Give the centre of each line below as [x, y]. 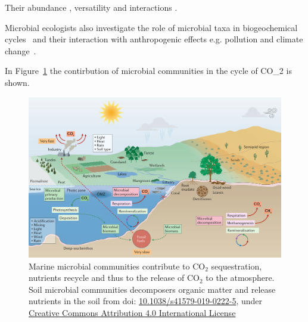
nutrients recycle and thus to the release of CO [114, 278]
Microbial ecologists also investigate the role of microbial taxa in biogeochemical [151, 27]
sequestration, [237, 266]
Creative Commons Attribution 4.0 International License [132, 313]
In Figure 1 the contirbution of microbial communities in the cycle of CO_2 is [148, 71]
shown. [17, 82]
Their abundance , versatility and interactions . [91, 7]
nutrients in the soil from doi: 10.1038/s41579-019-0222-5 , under [146, 301]
